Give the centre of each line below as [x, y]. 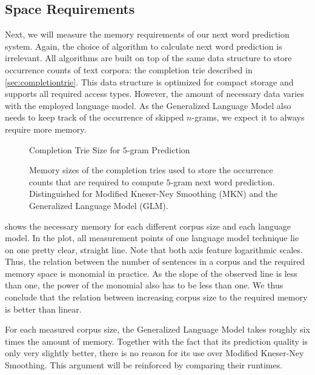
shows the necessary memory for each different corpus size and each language [148, 226]
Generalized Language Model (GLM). [99, 205]
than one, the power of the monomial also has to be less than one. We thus [144, 285]
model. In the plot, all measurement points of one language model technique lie [152, 238]
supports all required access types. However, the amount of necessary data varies [154, 94]
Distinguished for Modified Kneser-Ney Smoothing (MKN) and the [154, 194]
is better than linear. [43, 309]
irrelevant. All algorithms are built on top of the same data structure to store [148, 58]
